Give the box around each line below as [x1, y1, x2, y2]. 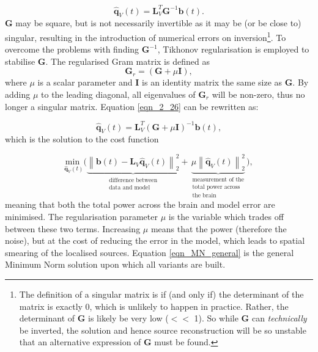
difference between [109, 177, 158, 184]
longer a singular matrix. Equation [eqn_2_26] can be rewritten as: [5, 100, 259, 112]
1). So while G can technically [194, 312, 307, 324]
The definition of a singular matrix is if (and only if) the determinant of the [19, 287, 304, 300]
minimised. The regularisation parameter [5, 210, 158, 222]
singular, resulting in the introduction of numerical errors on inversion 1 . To [5, 29, 286, 43]
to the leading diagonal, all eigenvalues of [41, 87, 196, 100]
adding [5, 87, 31, 100]
